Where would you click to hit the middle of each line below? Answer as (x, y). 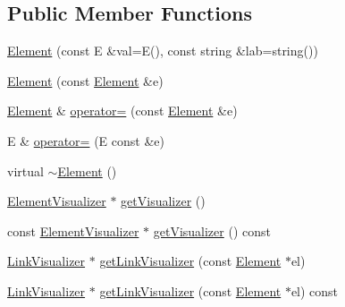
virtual (25, 171)
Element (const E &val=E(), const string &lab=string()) (163, 51)
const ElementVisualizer (73, 230)
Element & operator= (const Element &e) (122, 111)
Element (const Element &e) (85, 80)
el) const (315, 290)
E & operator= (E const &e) (86, 140)
